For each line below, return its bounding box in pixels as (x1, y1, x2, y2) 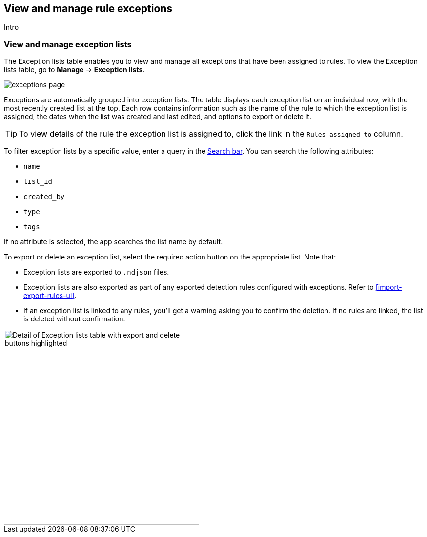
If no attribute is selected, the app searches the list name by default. (4, 238, 223, 246)
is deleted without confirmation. (23, 315, 125, 323)
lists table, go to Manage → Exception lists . (4, 65, 145, 74)
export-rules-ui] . (23, 291, 77, 300)
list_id (23, 178, 53, 186)
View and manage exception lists (4, 39, 132, 49)
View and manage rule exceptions (4, 2, 173, 15)
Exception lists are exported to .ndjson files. (23, 268, 169, 277)
